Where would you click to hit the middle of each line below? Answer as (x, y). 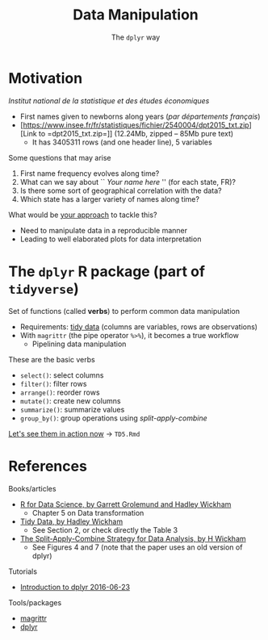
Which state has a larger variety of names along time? (110, 199)
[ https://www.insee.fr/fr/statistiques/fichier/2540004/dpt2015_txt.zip (134, 125)
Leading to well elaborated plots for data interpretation (111, 239)
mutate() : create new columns (70, 400)
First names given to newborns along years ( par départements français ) (140, 116)
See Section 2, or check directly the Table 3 (105, 529)
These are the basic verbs (52, 359)
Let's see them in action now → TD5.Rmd (74, 433)
